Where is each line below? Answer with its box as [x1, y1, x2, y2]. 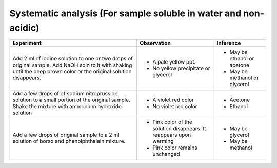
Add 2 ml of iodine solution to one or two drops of [12, 55, 133, 62]
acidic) [9, 22, 39, 33]
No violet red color [152, 103, 197, 110]
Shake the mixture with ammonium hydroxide [12, 103, 122, 110]
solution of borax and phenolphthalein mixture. [12, 138, 126, 145]
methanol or [229, 74, 259, 81]
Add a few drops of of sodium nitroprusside [12, 90, 118, 97]
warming [152, 138, 174, 145]
